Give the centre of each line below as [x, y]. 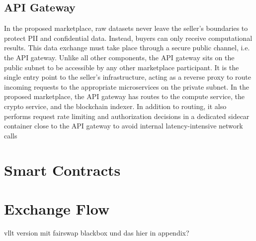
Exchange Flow [57, 208]
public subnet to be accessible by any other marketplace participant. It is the [122, 67]
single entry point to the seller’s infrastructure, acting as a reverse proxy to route [128, 77]
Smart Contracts [62, 170]
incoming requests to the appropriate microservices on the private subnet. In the [127, 86]
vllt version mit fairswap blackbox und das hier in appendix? [97, 232]
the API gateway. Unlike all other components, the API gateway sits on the [119, 57]
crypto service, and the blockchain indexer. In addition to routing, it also [115, 106]
